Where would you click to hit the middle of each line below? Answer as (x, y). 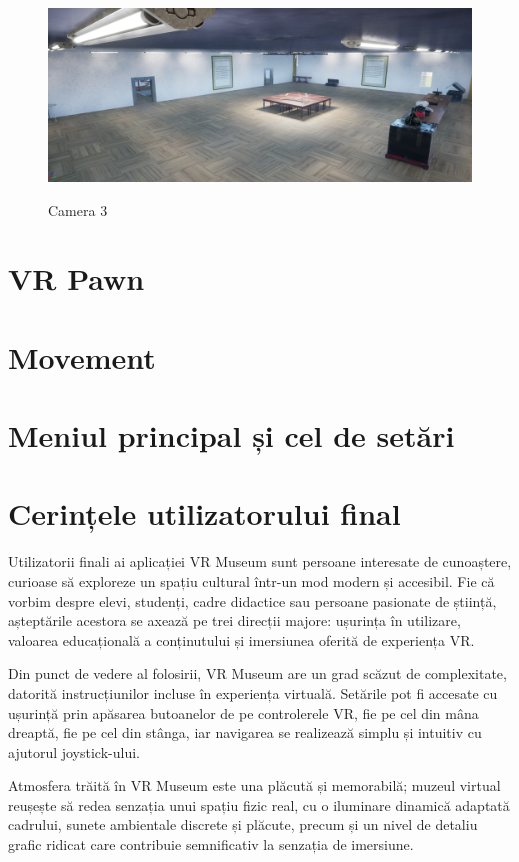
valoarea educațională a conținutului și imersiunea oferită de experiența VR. (241, 639)
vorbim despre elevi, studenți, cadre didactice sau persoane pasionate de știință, (252, 600)
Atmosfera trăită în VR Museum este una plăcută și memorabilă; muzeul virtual (254, 785)
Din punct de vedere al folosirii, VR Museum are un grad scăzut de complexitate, (257, 673)
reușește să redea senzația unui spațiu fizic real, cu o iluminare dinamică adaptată (259, 804)
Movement (82, 356)
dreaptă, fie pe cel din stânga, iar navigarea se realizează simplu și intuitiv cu (245, 732)
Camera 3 (78, 209)
